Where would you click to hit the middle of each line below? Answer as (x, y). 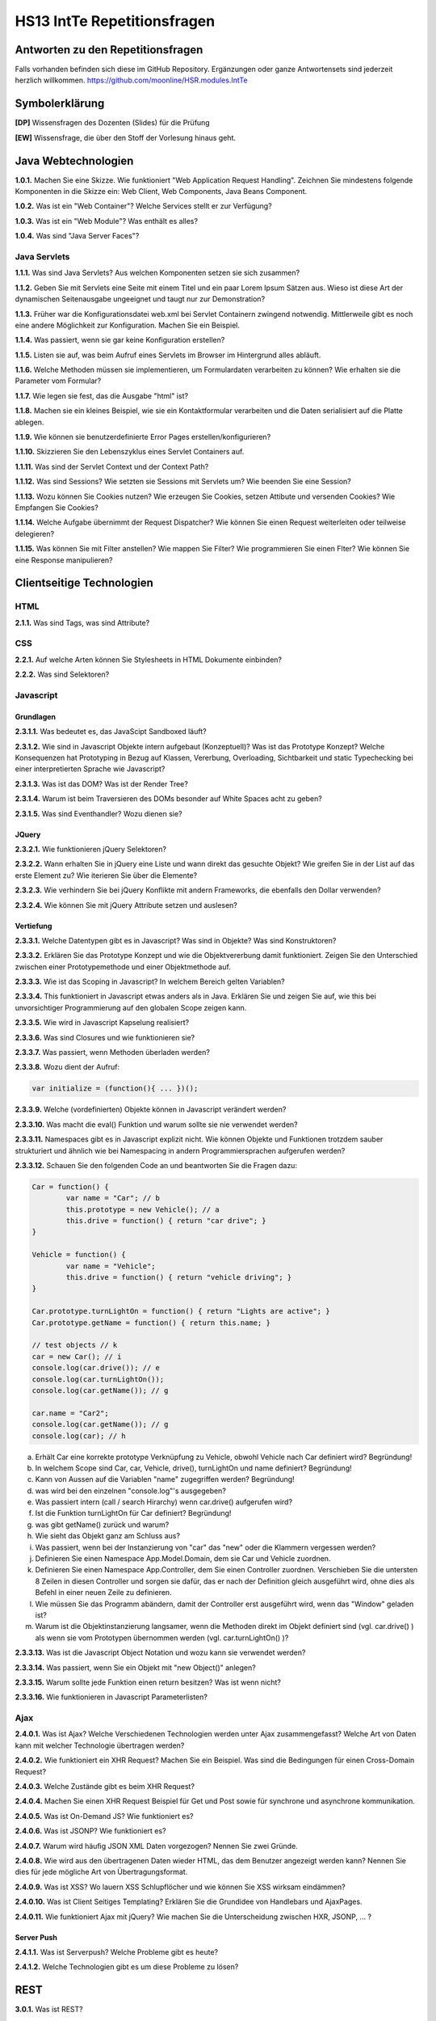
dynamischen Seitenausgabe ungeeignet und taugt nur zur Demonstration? (140, 299)
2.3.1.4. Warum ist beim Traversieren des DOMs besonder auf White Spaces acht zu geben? (168, 799)
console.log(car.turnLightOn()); (98, 1379)
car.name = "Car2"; (70, 1413)
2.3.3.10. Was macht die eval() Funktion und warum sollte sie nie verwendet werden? (156, 1124)
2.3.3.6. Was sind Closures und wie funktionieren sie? (105, 1037)
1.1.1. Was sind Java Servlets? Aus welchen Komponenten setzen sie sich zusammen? (157, 273)
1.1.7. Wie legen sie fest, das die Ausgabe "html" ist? (102, 395)
